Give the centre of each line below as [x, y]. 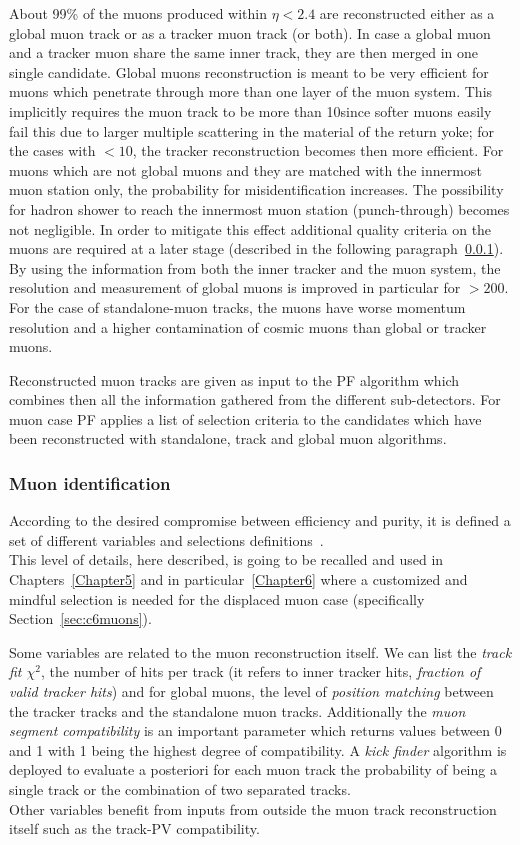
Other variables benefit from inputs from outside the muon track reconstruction [253, 808]
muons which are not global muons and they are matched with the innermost [245, 169]
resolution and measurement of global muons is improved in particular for [235, 287]
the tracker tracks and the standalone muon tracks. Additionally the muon [237, 710]
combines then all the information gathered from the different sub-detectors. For [255, 399]
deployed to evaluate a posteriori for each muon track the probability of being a [253, 769]
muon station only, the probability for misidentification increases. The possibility [256, 189]
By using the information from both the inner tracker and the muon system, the [255, 267]
